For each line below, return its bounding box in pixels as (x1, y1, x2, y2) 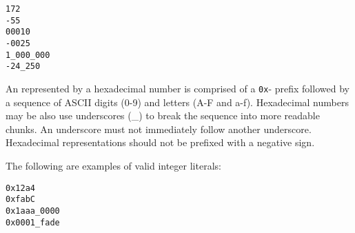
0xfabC (6, 194, 35, 205)
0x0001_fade (6, 217, 60, 227)
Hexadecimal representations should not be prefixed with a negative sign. (6, 135, 315, 150)
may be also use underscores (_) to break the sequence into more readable (6, 108, 320, 123)
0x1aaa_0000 (6, 205, 60, 216)
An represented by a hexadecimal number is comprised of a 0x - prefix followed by (6, 81, 349, 95)
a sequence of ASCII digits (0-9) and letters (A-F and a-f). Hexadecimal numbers (6, 94, 349, 109)
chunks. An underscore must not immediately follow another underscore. (6, 121, 312, 136)
